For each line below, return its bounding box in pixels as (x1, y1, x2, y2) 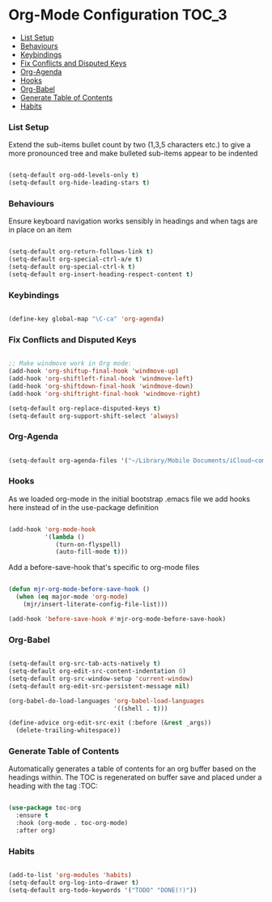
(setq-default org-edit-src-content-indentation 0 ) (8, 667, 186, 675)
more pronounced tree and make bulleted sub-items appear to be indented (8, 148, 258, 159)
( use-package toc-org (8, 804, 82, 812)
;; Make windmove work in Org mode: (8, 360, 132, 368)
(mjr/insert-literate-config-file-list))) (23, 601, 168, 609)
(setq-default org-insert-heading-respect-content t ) (8, 270, 194, 279)
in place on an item (8, 225, 72, 235)
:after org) (15, 827, 57, 835)
